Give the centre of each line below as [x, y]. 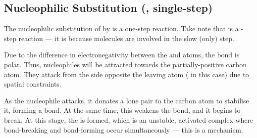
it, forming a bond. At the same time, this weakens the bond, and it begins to [122, 110]
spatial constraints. [33, 84]
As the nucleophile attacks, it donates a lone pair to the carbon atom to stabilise [127, 100]
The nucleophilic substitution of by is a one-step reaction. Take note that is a [121, 28]
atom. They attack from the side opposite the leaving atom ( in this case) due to [127, 74]
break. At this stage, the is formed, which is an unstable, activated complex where [129, 119]
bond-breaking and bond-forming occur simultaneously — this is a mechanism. [124, 129]
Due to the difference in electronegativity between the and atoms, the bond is [122, 55]
